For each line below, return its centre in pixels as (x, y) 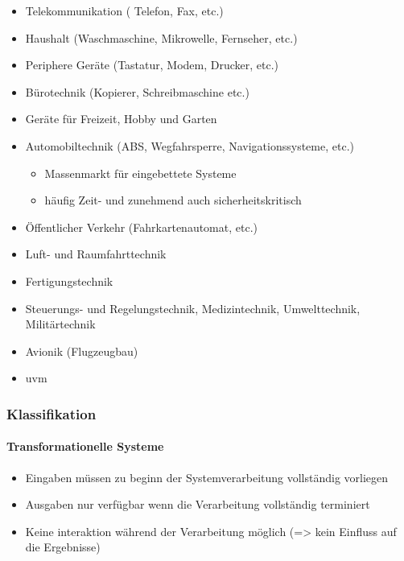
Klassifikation (52, 413)
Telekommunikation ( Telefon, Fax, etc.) (124, 10)
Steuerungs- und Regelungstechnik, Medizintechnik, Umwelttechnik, (193, 308)
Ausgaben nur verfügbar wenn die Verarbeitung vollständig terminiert (198, 504)
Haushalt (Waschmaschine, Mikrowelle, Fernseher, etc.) (161, 37)
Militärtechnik (60, 324)
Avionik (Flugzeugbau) (82, 351)
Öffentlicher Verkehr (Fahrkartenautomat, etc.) (141, 227)
